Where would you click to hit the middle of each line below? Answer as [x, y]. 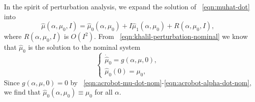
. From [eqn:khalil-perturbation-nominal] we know [171, 36]
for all [104, 92]
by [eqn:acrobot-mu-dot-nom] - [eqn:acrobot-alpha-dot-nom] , [161, 82]
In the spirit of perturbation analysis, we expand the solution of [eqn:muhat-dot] [127, 6]
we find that [22, 92]
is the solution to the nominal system [84, 47]
